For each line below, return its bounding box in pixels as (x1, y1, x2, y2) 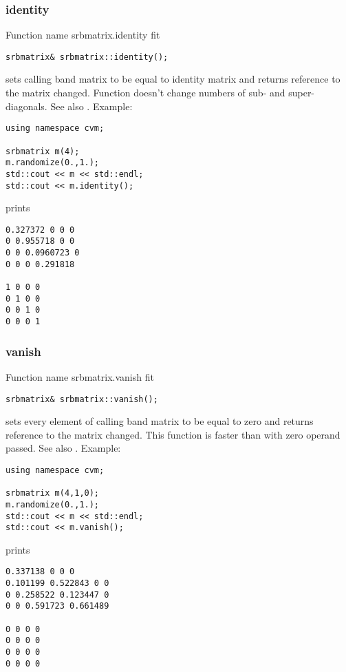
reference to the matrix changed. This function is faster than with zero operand (6, 427, 340, 441)
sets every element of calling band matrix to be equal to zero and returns (6, 414, 314, 428)
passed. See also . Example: (6, 441, 121, 455)
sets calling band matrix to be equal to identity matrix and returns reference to (6, 72, 340, 86)
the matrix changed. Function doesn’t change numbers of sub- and (6, 85, 285, 100)
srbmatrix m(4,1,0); (6, 488, 100, 498)
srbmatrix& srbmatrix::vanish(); (6, 394, 158, 404)
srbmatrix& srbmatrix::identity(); (6, 52, 169, 62)
